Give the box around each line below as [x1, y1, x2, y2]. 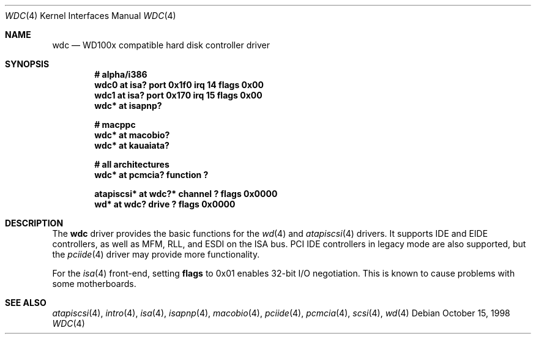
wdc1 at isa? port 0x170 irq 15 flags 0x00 [94, 90, 262, 100]
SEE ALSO [5, 297, 47, 308]
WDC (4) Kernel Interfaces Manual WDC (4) [5, 10, 176, 21]
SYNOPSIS [5, 59, 50, 69]
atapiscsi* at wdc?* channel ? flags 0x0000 [94, 188, 278, 199]
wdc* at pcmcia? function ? [94, 169, 209, 180]
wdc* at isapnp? [94, 100, 162, 111]
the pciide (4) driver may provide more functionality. [52, 249, 260, 259]
